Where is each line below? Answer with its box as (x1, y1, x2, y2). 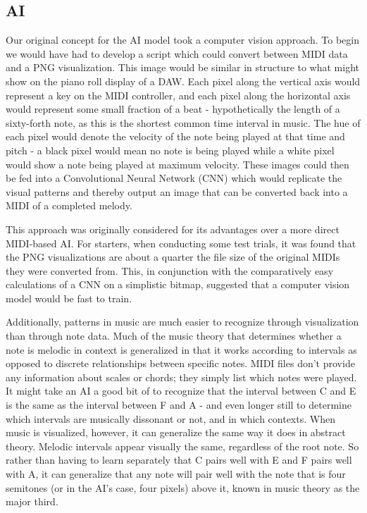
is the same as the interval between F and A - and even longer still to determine (6, 397, 352, 412)
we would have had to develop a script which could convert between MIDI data (6, 46, 348, 61)
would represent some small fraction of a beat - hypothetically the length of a (6, 101, 340, 116)
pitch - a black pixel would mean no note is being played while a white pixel (6, 142, 335, 157)
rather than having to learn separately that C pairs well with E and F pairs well (6, 452, 352, 467)
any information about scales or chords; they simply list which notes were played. (6, 369, 357, 384)
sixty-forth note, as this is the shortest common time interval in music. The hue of (6, 115, 361, 130)
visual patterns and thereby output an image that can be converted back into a (6, 184, 348, 199)
